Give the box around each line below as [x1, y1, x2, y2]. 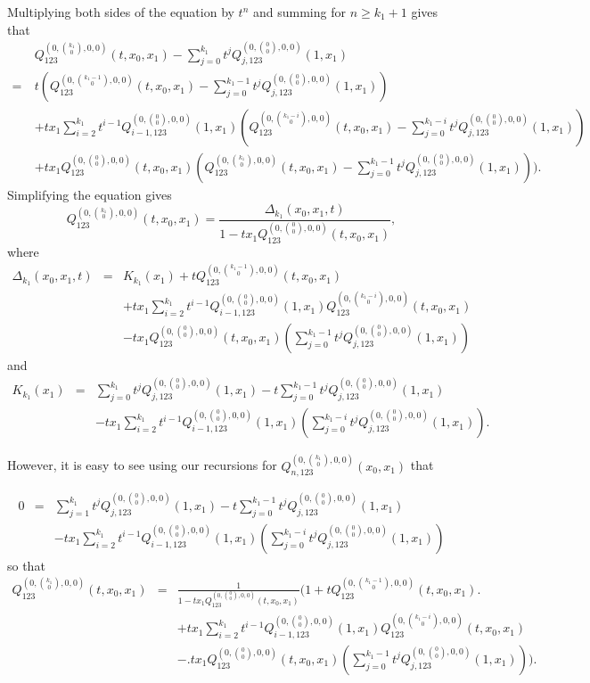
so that [7, 555, 45, 574]
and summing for [252, 3, 346, 21]
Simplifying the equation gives [7, 185, 172, 203]
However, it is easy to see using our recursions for [7, 456, 277, 474]
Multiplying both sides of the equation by [7, 3, 234, 21]
